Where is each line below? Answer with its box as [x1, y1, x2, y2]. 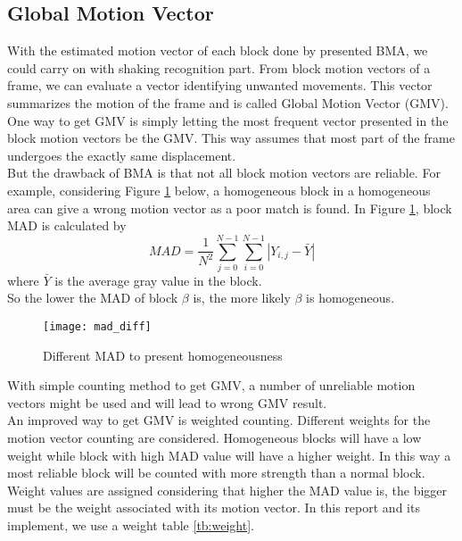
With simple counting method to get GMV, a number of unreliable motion [7, 376, 416, 395]
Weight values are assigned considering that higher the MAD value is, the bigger [7, 480, 448, 499]
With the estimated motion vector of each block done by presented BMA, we [7, 41, 428, 60]
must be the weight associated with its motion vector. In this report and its [7, 498, 420, 517]
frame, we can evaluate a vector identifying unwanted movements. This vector [7, 76, 433, 95]
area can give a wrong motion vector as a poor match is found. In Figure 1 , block [7, 198, 452, 217]
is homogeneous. [306, 288, 395, 307]
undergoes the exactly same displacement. [7, 146, 236, 164]
